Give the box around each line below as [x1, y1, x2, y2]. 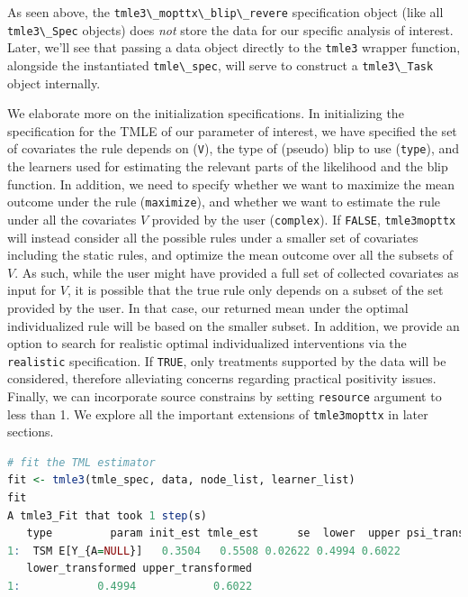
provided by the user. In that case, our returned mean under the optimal [7, 298, 409, 317]
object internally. [7, 73, 101, 92]
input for [7, 280, 57, 299]
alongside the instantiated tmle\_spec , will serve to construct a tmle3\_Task [7, 55, 434, 74]
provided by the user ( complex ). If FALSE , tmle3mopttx [151, 209, 456, 228]
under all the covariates [7, 209, 137, 228]
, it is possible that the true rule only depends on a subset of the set [67, 280, 444, 299]
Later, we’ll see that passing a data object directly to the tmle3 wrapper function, [7, 38, 461, 57]
